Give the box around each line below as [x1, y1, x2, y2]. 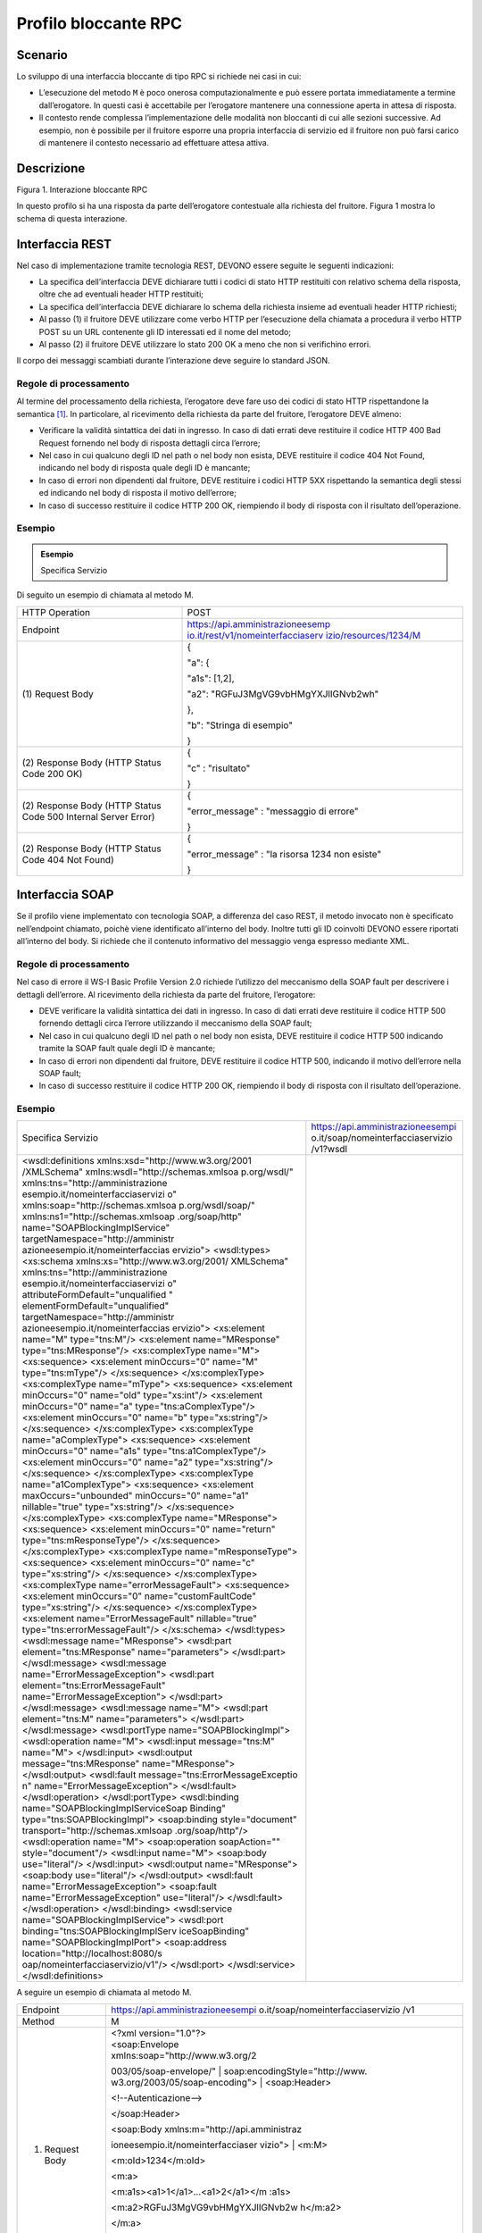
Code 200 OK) [21, 767, 83, 780]
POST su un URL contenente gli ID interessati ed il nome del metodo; [38, 326, 292, 337]
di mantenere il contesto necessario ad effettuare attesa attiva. [38, 138, 270, 148]
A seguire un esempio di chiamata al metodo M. [16, 1987, 192, 1998]
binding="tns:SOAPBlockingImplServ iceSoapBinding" [21, 1925, 250, 1937]
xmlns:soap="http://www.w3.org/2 [111, 2049, 257, 2062]
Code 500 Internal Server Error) [21, 810, 155, 823]
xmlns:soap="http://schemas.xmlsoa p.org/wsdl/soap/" [21, 1200, 255, 1212]
